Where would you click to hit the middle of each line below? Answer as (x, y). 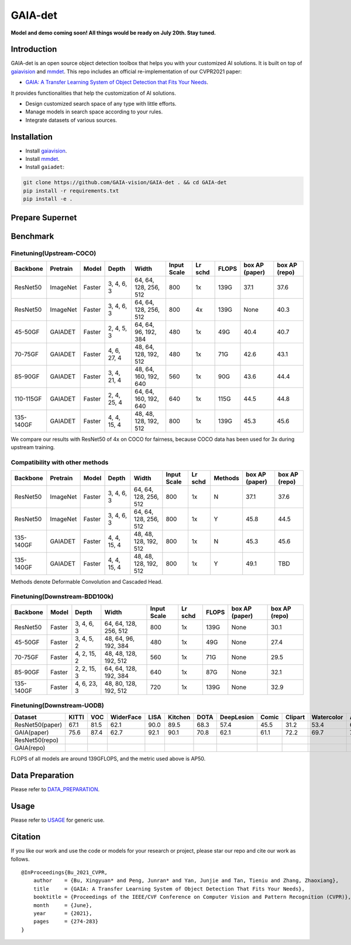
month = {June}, (63, 905)
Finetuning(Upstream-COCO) (54, 253)
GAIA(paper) (32, 733)
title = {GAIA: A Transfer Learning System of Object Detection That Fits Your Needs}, (169, 889)
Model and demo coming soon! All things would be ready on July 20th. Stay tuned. (113, 33)
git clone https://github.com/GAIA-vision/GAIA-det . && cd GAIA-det (125, 182)
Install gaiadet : (45, 167)
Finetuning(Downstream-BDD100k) (62, 596)
